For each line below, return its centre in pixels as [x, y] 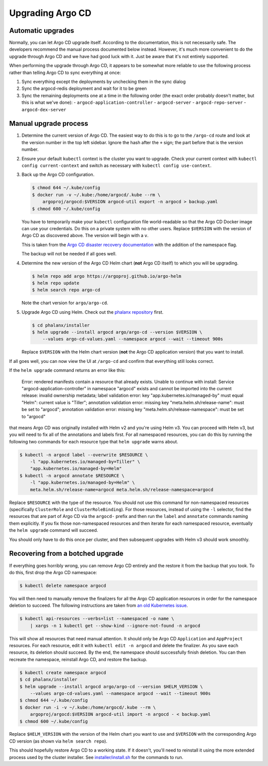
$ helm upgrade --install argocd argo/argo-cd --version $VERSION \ [117, 332]
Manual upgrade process [49, 124]
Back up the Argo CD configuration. [58, 174]
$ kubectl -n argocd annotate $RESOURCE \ [72, 475]
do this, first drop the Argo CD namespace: [53, 572]
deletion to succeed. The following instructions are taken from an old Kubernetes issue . [99, 605]
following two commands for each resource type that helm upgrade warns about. [94, 441]
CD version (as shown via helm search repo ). [58, 741]
